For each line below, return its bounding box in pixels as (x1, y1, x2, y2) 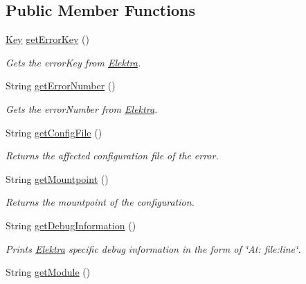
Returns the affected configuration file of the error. (6, 148, 219, 163)
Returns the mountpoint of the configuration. (6, 195, 195, 209)
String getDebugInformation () (6, 218, 136, 232)
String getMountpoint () (6, 171, 109, 186)
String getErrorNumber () (6, 78, 116, 93)
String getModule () (6, 265, 91, 279)
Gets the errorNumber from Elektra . (6, 101, 158, 116)
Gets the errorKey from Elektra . (6, 55, 141, 69)
